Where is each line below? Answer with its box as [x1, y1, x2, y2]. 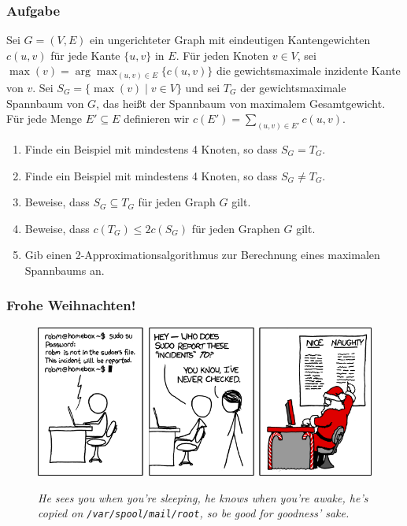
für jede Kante [50, 46, 120, 63]
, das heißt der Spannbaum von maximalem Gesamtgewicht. [96, 94, 386, 111]
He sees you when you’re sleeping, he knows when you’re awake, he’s [38, 489, 368, 506]
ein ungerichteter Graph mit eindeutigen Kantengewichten [90, 31, 371, 48]
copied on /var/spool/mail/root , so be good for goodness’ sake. [38, 505, 350, 521]
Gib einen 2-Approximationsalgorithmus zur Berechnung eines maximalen [24, 246, 380, 263]
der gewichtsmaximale [240, 79, 346, 95]
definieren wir [124, 110, 190, 127]
